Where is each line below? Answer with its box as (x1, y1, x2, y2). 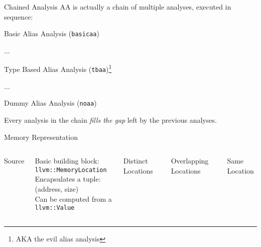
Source (4, 155, 25, 166)
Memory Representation (4, 131, 78, 142)
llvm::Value (35, 204, 75, 212)
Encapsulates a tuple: (35, 174, 101, 184)
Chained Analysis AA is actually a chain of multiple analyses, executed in (4, 2, 231, 12)
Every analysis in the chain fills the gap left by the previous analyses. (4, 115, 217, 125)
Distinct (123, 155, 148, 166)
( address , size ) (35, 184, 79, 194)
